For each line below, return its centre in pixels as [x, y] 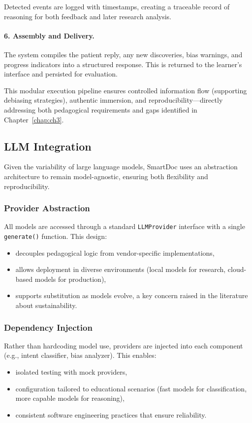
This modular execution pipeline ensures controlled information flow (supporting [126, 90]
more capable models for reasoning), [70, 398]
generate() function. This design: [56, 236]
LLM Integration [48, 146]
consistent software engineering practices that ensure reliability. [111, 414]
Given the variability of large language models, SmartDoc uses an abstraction [121, 167]
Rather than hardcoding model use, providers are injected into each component [124, 345]
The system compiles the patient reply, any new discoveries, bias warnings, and [123, 54]
